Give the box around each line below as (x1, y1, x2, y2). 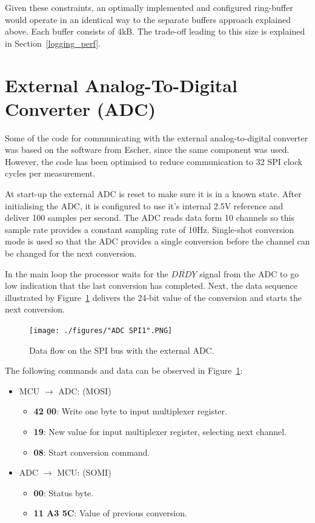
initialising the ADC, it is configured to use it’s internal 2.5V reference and (5, 199, 283, 212)
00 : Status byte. (33, 486, 94, 499)
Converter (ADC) (5, 96, 156, 121)
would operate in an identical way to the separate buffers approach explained (5, 13, 291, 25)
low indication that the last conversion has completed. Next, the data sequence (5, 279, 297, 292)
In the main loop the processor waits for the (5, 267, 168, 280)
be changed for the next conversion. (5, 247, 137, 260)
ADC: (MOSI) (58, 384, 111, 397)
